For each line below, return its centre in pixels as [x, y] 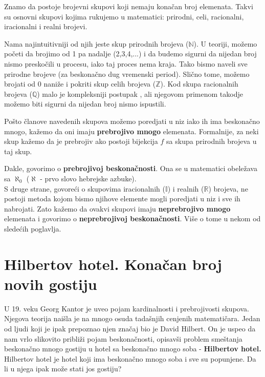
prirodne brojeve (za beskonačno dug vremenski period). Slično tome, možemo [127, 74]
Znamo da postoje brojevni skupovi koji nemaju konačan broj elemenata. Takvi [129, 6]
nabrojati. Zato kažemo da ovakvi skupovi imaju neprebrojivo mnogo [117, 208]
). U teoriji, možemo [225, 43]
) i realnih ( [186, 188]
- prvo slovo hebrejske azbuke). [88, 178]
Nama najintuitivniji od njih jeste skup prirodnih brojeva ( [96, 43]
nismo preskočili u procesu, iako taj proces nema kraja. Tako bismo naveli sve [126, 63]
